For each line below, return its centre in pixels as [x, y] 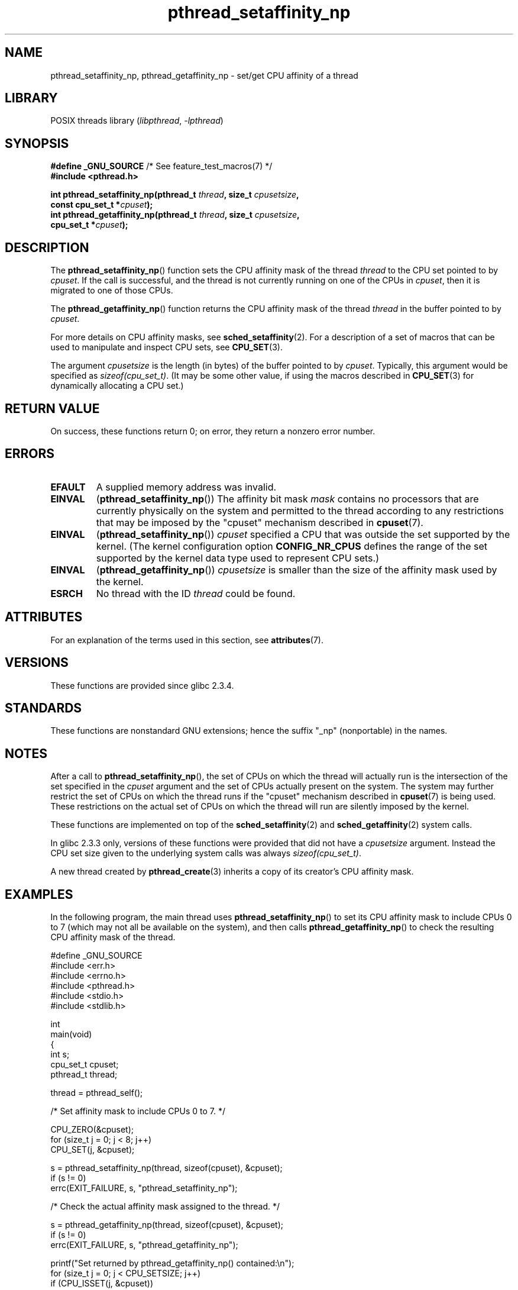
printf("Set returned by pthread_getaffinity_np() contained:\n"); [172, 1263]
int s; [60, 1054]
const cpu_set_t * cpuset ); [102, 205]
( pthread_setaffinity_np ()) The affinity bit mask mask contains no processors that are [287, 499]
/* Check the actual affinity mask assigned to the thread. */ [165, 1207]
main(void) [71, 1034]
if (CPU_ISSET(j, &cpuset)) [102, 1283]
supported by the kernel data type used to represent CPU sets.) [237, 558]
